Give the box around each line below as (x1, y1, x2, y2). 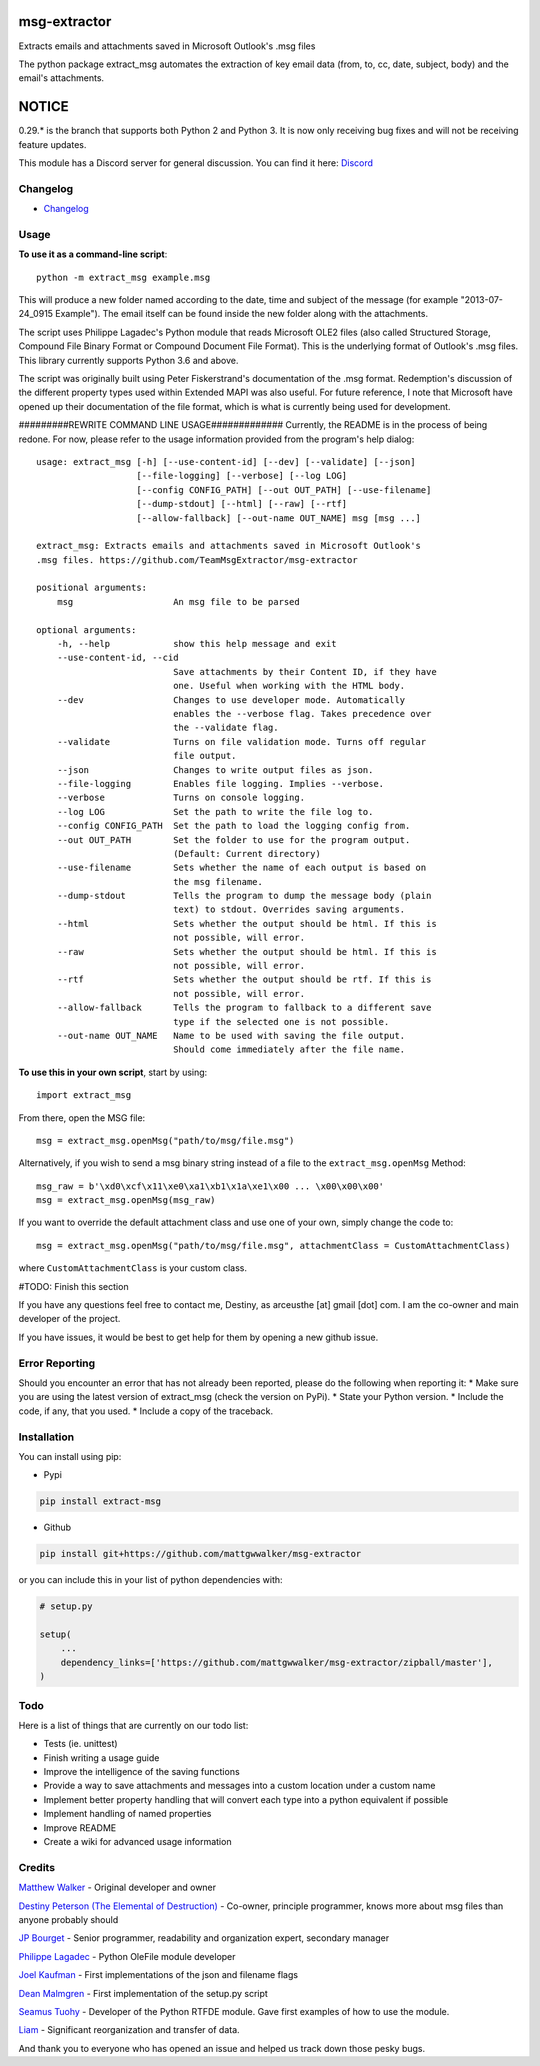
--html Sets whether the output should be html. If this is (56, 918, 437, 929)
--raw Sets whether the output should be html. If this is (56, 946, 437, 957)
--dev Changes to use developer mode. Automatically (56, 694, 406, 705)
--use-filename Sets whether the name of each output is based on (56, 862, 427, 874)
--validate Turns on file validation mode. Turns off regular (56, 736, 427, 747)
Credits (18, 1860, 55, 1874)
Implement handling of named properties (43, 1808, 212, 1820)
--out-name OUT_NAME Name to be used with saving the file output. (56, 1030, 406, 1041)
